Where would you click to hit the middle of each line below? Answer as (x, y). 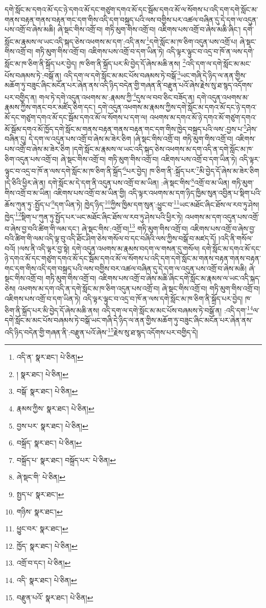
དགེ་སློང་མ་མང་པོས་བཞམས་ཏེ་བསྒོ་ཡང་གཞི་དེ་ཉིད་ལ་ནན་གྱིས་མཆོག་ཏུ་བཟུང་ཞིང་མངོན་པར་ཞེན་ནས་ (129, 320)
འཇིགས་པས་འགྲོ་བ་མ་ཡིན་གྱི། (90, 192)
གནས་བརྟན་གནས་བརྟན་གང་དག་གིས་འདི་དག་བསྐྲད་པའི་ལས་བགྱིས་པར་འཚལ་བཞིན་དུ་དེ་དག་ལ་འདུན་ (131, 19)
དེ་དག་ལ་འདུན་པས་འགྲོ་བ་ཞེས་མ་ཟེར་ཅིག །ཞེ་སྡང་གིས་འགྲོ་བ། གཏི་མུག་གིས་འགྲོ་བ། (131, 139)
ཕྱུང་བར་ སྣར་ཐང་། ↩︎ (42, 529)
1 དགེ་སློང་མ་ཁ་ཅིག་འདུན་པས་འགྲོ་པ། (192, 40)
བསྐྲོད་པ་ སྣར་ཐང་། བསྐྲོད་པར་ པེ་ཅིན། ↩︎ (66, 460)
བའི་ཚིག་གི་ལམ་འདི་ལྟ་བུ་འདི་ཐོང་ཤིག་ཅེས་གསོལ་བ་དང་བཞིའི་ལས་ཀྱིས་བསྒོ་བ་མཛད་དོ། (111, 238)
